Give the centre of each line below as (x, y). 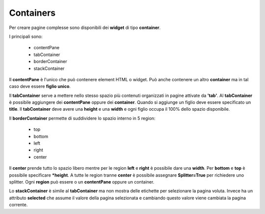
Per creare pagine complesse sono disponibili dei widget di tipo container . (85, 28)
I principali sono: (26, 36)
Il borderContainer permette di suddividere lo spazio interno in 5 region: (82, 118)
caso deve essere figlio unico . (40, 87)
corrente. (18, 205)
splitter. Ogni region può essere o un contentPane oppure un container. (82, 182)
